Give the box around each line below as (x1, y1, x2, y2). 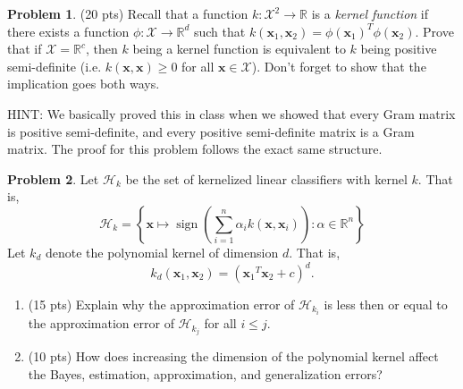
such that (193, 21, 246, 40)
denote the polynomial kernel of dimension (45, 242, 279, 261)
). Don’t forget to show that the (251, 56, 426, 75)
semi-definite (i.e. (7, 56, 102, 75)
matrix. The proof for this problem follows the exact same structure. (7, 140, 383, 158)
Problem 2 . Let (7, 169, 99, 188)
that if (7, 39, 42, 58)
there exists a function (7, 21, 130, 40)
